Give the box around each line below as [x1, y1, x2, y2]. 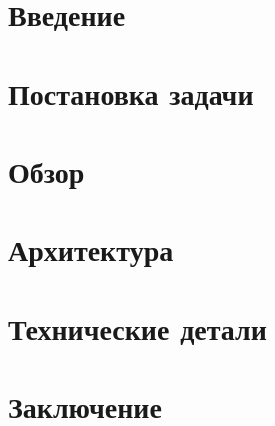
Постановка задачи [8, 72, 254, 113]
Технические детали [8, 307, 267, 348]
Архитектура [8, 229, 174, 270]
